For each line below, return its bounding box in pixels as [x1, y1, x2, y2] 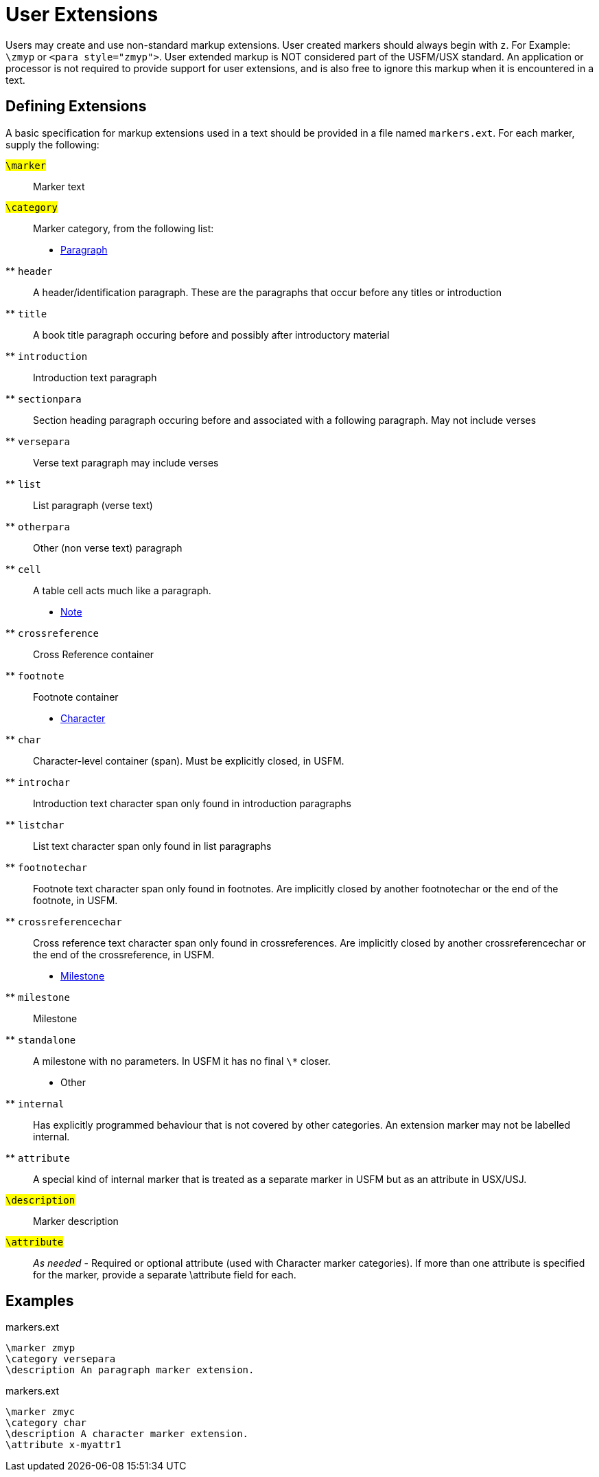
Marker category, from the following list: [33, 222, 214, 234]
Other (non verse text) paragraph [33, 541, 183, 554]
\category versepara [5, 1353, 116, 1365]
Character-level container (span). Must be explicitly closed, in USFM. [33, 754, 344, 767]
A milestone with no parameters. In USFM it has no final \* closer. [33, 1055, 331, 1067]
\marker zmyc [5, 1406, 75, 1418]
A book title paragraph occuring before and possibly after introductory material [33, 328, 390, 341]
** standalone [5, 1033, 76, 1046]
